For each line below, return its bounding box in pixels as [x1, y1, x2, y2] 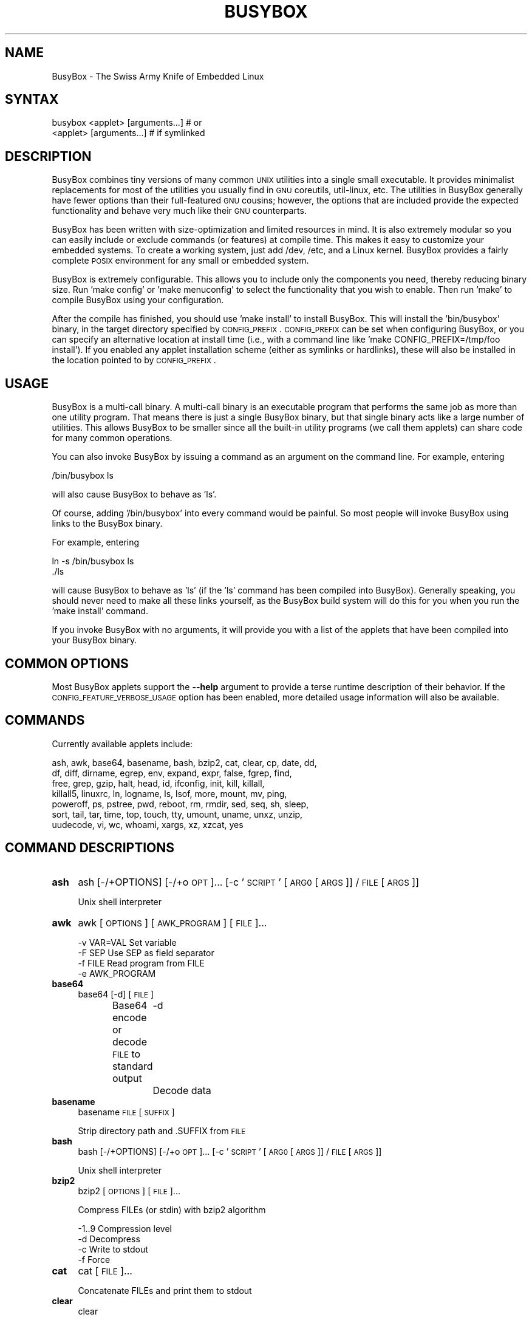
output [112, 1072, 142, 1084]
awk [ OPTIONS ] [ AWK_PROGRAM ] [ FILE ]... [78, 916, 267, 929]
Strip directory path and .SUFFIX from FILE [78, 1125, 246, 1136]
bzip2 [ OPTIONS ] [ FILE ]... [78, 1185, 180, 1196]
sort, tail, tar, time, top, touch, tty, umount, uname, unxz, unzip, [52, 809, 303, 819]
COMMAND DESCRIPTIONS [5, 840, 175, 856]
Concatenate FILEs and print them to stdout [78, 1285, 252, 1296]
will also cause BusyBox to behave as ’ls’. [52, 489, 217, 500]
